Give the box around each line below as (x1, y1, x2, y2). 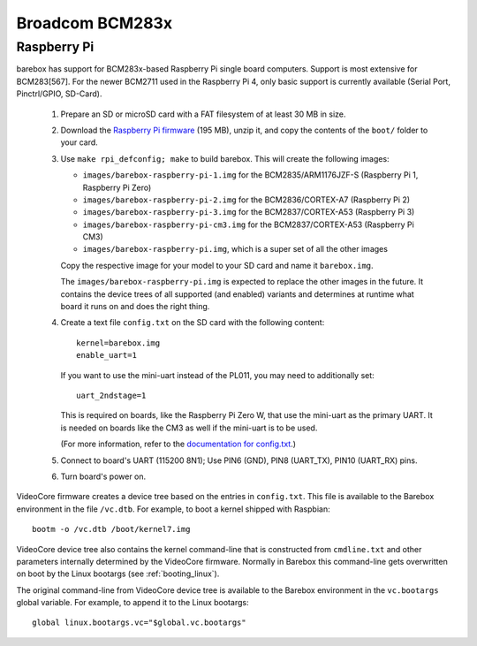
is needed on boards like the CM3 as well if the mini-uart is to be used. (60, 422, 318, 433)
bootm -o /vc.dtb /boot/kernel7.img (32, 524, 191, 535)
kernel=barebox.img (76, 338, 161, 348)
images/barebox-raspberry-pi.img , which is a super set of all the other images (82, 244, 389, 255)
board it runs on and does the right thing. (60, 301, 210, 312)
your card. (60, 137, 99, 148)
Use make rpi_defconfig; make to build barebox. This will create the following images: (60, 153, 390, 163)
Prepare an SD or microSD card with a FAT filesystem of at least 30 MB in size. (60, 109, 346, 119)
